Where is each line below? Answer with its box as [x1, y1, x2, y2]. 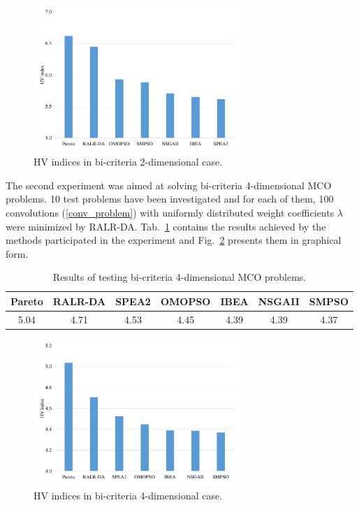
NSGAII [258, 293, 300, 308]
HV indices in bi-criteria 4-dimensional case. [34, 488, 223, 502]
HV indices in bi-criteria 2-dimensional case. [34, 154, 223, 169]
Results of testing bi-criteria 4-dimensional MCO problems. [52, 270, 307, 284]
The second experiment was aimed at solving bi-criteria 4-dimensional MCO [6, 177, 332, 192]
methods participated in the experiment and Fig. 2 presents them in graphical [6, 233, 342, 247]
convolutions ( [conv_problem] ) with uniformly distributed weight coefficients [6, 205, 335, 219]
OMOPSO [160, 293, 211, 308]
